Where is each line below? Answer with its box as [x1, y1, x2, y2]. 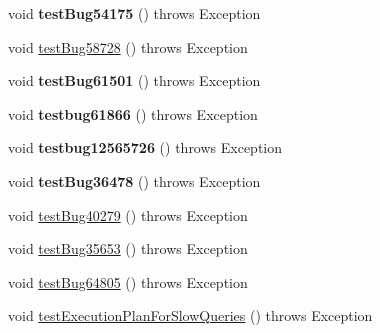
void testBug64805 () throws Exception [8, 271, 248, 292]
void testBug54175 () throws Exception [8, 3, 261, 23]
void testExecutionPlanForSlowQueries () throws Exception [8, 305, 373, 326]
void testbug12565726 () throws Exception [8, 137, 283, 158]
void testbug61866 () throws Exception [8, 103, 258, 124]
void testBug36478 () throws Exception [8, 170, 261, 191]
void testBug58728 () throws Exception [8, 36, 248, 57]
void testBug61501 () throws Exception [8, 70, 261, 91]
